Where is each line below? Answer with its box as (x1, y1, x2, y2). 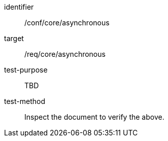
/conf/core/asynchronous (24, 18, 110, 27)
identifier (4, 3, 34, 11)
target (4, 34, 24, 43)
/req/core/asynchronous (24, 50, 106, 58)
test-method (4, 97, 45, 105)
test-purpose (4, 65, 48, 74)
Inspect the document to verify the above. (24, 113, 164, 121)
